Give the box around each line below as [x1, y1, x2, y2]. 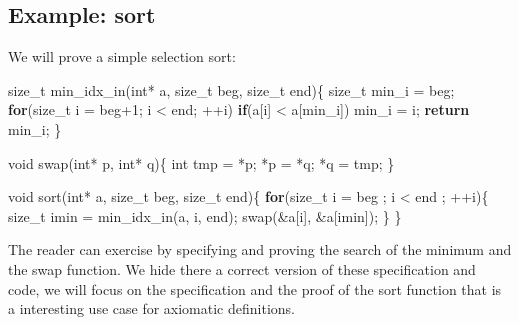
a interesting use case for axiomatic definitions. [8, 298, 295, 319]
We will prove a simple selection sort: [8, 46, 236, 67]
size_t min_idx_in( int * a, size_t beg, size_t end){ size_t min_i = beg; [8, 79, 455, 100]
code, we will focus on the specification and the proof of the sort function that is [8, 278, 502, 299]
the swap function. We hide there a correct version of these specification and [8, 258, 476, 279]
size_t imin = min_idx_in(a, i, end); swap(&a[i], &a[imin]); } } [8, 205, 402, 226]
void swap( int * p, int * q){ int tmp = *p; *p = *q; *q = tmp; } [8, 152, 395, 173]
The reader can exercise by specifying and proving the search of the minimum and [8, 239, 512, 260]
